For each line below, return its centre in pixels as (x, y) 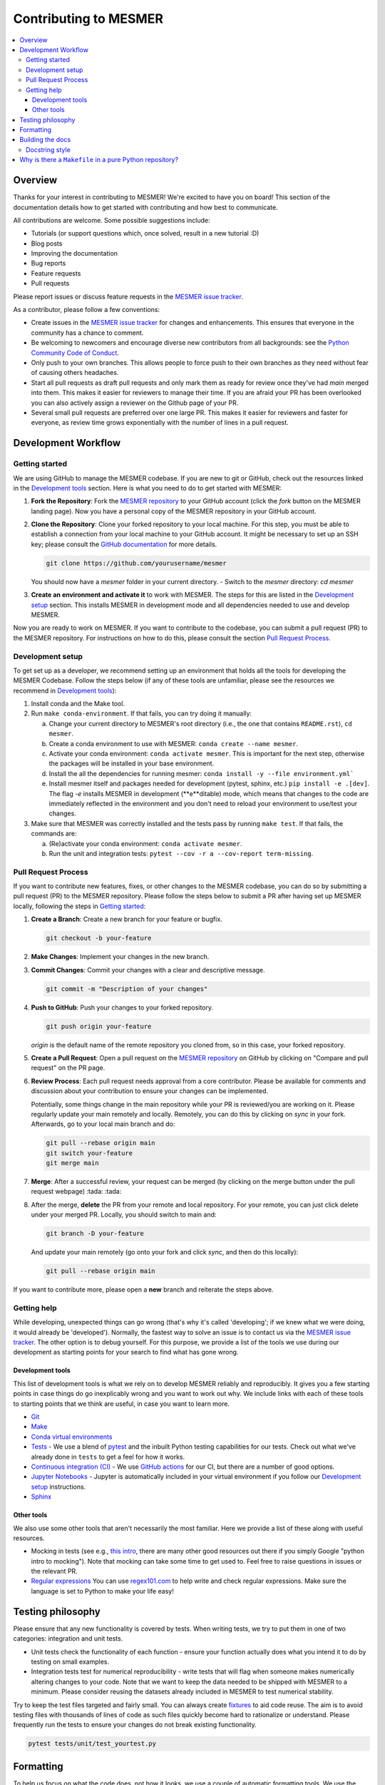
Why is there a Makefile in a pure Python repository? (99, 160)
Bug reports (48, 263)
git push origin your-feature (99, 1026)
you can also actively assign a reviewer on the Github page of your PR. (135, 403)
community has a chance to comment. (87, 333)
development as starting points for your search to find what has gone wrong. (126, 1352)
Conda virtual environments (72, 1437)
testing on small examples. (70, 1661)
